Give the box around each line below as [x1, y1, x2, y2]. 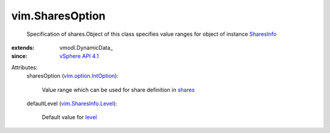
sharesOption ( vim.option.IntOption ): [26, 72, 119, 80]
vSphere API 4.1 [59, 52, 99, 60]
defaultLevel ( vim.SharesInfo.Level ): [26, 100, 117, 107]
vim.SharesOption [11, 9, 106, 22]
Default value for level [42, 114, 97, 121]
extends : [11, 44, 35, 51]
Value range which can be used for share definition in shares [42, 86, 195, 94]
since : [11, 52, 28, 60]
